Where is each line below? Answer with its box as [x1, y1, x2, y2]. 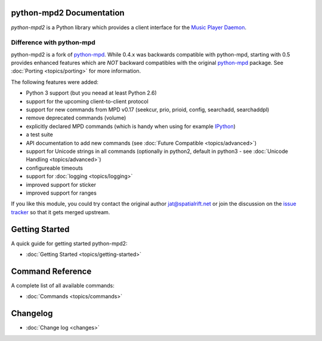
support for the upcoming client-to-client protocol [26, 98, 148, 105]
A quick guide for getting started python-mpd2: [11, 240, 128, 247]
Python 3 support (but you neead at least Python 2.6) [26, 89, 157, 96]
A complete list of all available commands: [11, 281, 114, 289]
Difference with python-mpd [11, 39, 95, 47]
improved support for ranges [26, 189, 97, 196]
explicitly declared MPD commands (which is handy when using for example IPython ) [26, 123, 236, 130]
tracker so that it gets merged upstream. [11, 208, 110, 215]
